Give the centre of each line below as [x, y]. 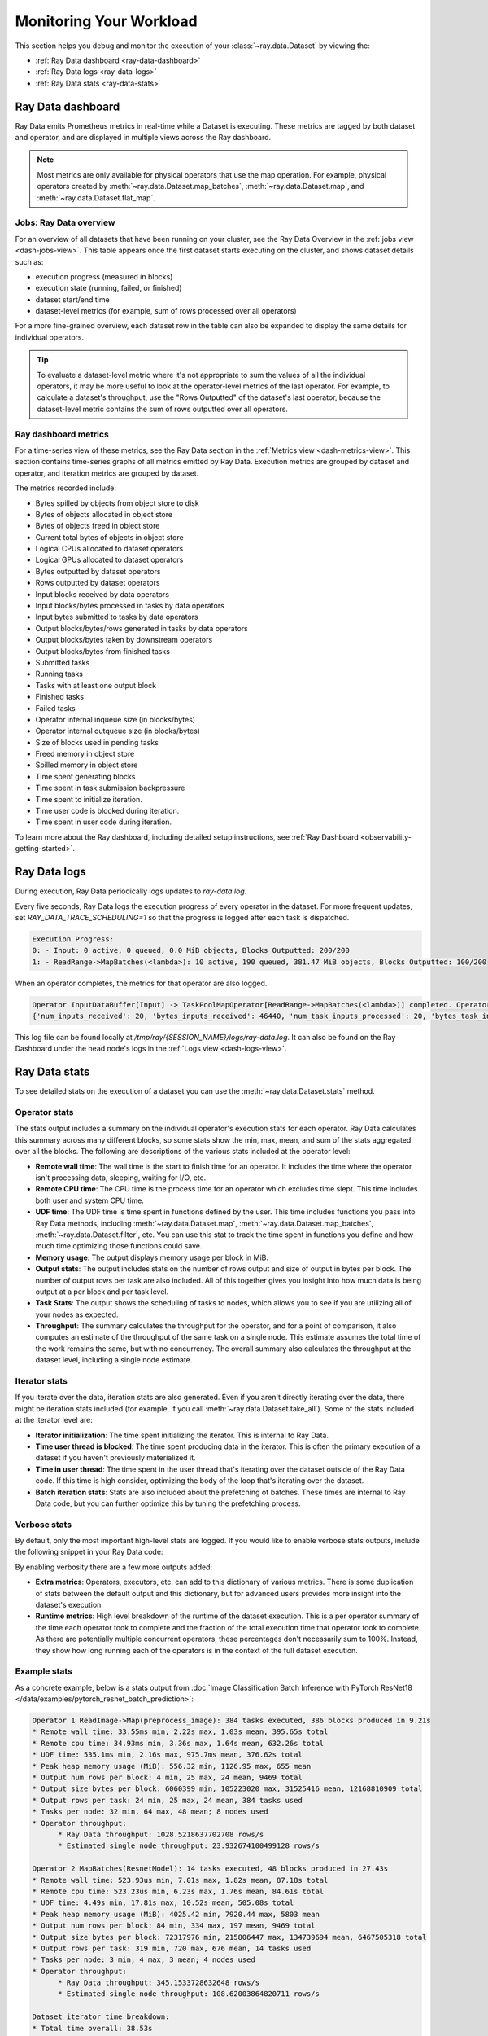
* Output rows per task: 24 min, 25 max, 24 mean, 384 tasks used [167, 1800]
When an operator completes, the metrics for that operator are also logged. [141, 983]
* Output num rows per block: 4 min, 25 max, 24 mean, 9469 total [167, 1778]
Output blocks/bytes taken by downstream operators [124, 640]
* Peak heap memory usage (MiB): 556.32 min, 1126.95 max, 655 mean [172, 1766]
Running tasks [59, 674]
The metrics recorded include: [66, 488]
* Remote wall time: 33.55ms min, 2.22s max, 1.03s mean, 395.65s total [180, 1732]
